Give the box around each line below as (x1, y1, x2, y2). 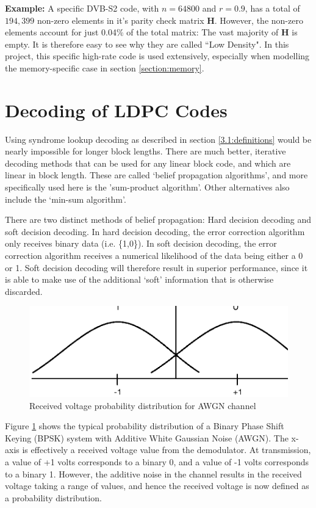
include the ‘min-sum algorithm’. (5, 192, 126, 205)
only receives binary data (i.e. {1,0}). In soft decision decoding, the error (5, 237, 277, 250)
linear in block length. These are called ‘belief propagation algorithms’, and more (5, 169, 308, 181)
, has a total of (245, 2, 300, 14)
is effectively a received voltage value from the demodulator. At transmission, (22, 443, 311, 456)
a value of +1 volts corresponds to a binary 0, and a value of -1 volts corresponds (5, 455, 309, 468)
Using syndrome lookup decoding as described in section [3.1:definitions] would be (5, 132, 312, 145)
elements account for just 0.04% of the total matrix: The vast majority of (5, 26, 279, 38)
